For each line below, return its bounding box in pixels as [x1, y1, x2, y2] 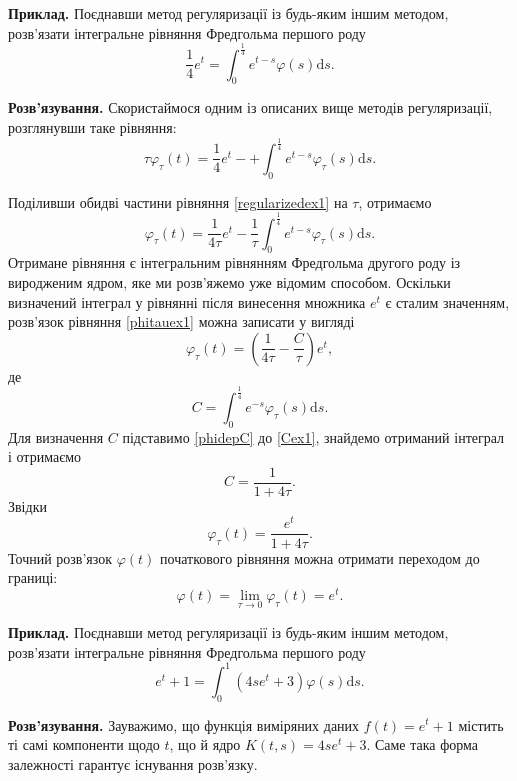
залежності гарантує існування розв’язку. [8, 753, 258, 774]
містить [458, 714, 504, 735]
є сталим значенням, [385, 291, 510, 312]
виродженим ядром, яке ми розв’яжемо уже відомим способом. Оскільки [8, 272, 451, 293]
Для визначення [8, 426, 104, 447]
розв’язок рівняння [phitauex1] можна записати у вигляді [8, 311, 355, 332]
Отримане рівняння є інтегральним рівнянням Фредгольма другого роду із [8, 252, 461, 273]
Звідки [8, 495, 47, 516]
